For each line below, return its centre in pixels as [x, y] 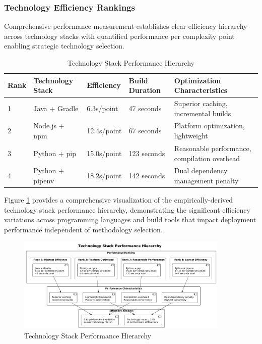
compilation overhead [207, 158]
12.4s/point [104, 131]
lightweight [191, 136]
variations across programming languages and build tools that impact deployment [130, 219]
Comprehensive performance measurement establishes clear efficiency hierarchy [126, 26]
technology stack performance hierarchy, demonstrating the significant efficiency [127, 209]
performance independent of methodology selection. [83, 229]
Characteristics [201, 90]
